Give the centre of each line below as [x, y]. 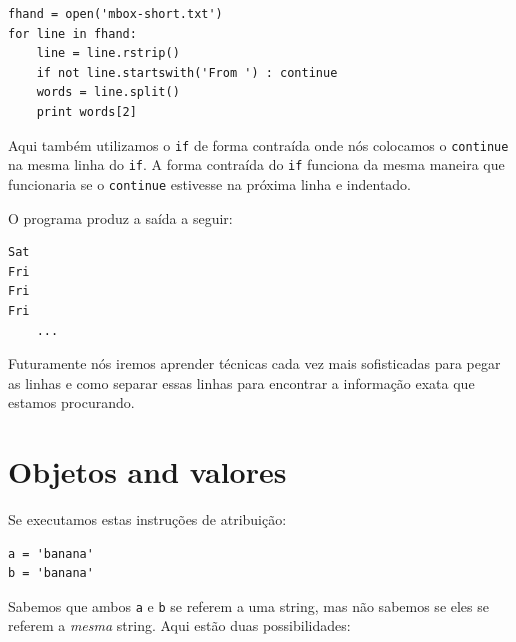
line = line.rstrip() [108, 53]
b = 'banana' [51, 573]
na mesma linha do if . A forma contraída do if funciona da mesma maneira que [256, 164]
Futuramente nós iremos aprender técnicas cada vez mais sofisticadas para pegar [254, 363]
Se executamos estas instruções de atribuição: [147, 519]
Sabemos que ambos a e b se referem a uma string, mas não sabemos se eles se [248, 605]
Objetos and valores [147, 471]
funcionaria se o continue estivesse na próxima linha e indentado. [209, 183]
